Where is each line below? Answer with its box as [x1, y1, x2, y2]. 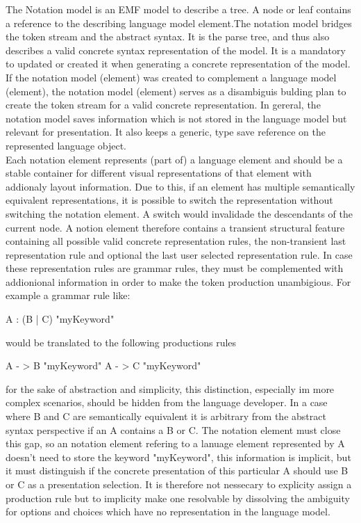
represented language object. [6, 138, 126, 152]
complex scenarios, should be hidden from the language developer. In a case [6, 395, 328, 410]
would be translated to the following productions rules [6, 335, 237, 349]
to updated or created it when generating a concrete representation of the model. [6, 56, 351, 71]
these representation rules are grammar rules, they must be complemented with [6, 261, 344, 275]
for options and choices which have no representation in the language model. [6, 504, 330, 519]
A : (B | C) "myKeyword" [6, 312, 115, 326]
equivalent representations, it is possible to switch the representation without [6, 193, 333, 207]
